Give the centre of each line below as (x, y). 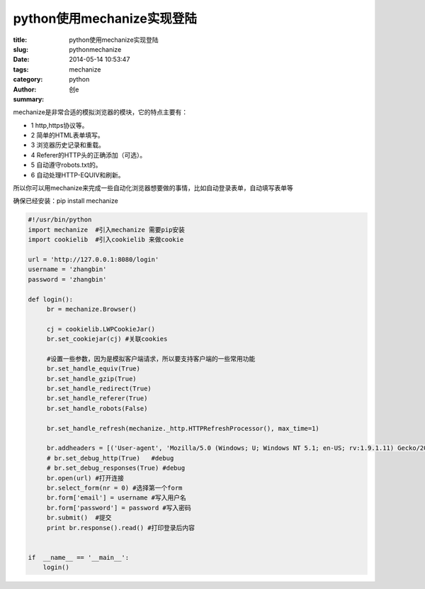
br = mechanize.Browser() (92, 309)
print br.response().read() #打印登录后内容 (120, 528)
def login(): (51, 299)
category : (28, 79)
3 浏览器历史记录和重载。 (68, 145)
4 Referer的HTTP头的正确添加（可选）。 (89, 155)
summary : (29, 99)
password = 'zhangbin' (67, 279)
